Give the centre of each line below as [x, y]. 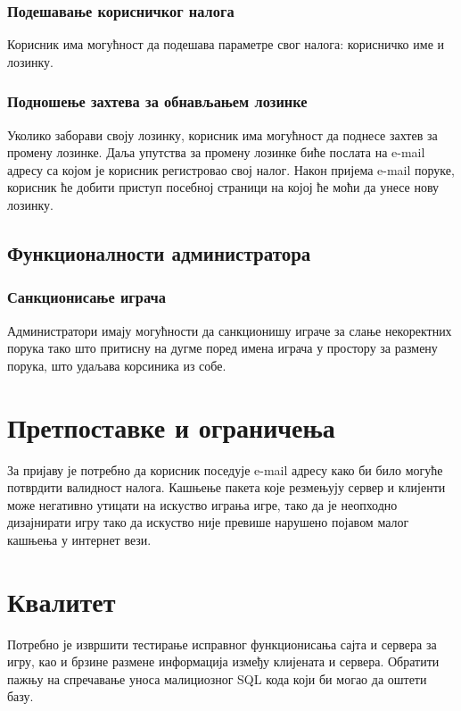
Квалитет [62, 601]
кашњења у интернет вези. [79, 539]
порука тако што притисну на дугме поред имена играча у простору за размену [222, 348]
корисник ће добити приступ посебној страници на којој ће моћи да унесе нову [223, 187]
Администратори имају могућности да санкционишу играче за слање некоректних [230, 330]
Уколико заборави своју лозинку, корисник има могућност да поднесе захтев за [222, 134]
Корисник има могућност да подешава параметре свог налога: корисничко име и [226, 44]
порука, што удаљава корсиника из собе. [117, 365]
